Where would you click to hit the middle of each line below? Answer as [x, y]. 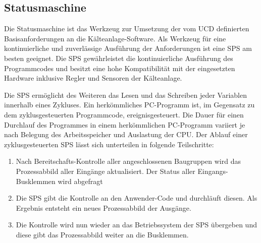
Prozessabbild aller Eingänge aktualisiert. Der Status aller [106, 171]
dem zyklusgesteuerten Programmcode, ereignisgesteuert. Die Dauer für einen [124, 114]
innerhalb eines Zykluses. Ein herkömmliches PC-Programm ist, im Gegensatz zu [129, 105]
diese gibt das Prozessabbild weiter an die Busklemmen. [102, 234]
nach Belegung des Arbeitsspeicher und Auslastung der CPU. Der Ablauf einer [126, 134]
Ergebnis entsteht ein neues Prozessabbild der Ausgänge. [103, 207]
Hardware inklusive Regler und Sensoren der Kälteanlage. [93, 78]
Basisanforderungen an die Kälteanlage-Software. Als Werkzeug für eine [115, 38]
